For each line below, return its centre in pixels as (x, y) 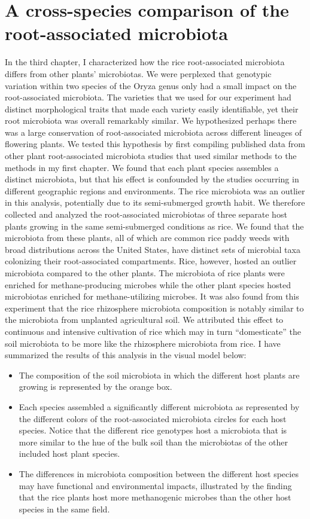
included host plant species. (69, 454)
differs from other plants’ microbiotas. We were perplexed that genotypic (138, 73)
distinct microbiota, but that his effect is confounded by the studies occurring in (152, 179)
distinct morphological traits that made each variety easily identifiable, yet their (152, 109)
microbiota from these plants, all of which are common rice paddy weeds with (147, 238)
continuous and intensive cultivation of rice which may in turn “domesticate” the (153, 331)
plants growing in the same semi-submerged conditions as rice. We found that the (154, 226)
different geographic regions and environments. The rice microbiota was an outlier (155, 190)
